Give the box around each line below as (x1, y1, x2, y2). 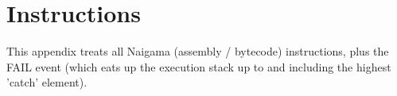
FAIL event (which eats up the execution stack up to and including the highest (6, 58, 391, 75)
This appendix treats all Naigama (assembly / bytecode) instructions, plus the (6, 43, 389, 60)
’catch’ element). (6, 74, 88, 90)
